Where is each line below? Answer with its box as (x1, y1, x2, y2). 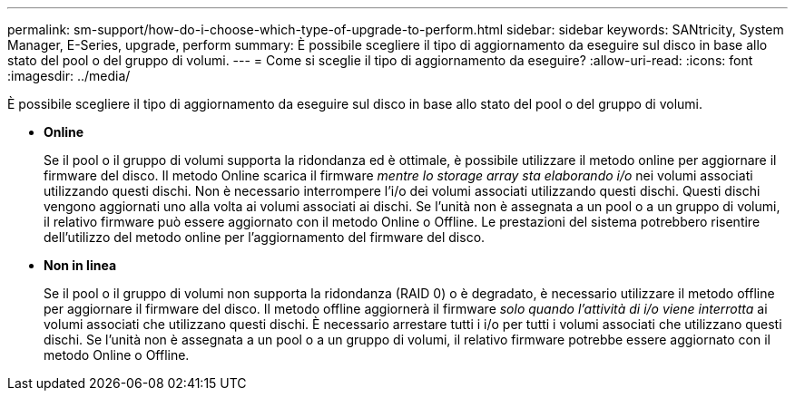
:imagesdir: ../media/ (7, 68, 131, 83)
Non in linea (44, 257, 117, 273)
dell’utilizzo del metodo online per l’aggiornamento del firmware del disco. (44, 229, 486, 245)
